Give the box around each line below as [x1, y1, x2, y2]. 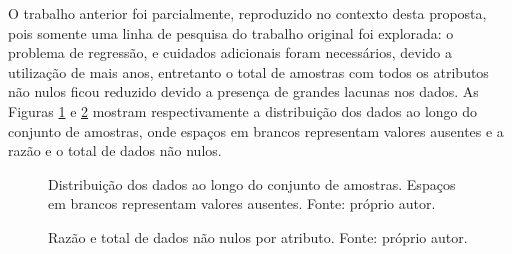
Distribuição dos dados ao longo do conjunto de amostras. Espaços [48, 173, 456, 194]
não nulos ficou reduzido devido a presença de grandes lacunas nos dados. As [8, 81, 479, 102]
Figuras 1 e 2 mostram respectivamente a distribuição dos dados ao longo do [8, 100, 478, 121]
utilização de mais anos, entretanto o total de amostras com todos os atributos [8, 61, 489, 82]
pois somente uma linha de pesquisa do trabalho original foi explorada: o [8, 22, 454, 43]
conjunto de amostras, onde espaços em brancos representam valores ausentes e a [8, 120, 504, 141]
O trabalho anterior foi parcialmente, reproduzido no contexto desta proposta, [8, 3, 487, 23]
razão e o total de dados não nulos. [8, 140, 222, 161]
